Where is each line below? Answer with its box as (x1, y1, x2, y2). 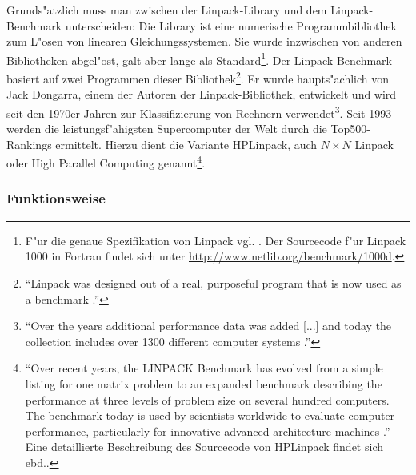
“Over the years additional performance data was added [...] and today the (25, 317, 392, 334)
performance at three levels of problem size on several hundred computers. (25, 391, 390, 408)
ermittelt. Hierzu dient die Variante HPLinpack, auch (55, 135, 318, 152)
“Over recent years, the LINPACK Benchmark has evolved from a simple (25, 360, 383, 376)
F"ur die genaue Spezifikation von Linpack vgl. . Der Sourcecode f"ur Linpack (25, 231, 406, 248)
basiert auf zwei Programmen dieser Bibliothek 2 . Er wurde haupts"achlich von (6, 68, 390, 87)
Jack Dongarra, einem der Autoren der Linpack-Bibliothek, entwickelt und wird (6, 86, 397, 103)
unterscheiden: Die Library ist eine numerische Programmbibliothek (65, 17, 397, 34)
